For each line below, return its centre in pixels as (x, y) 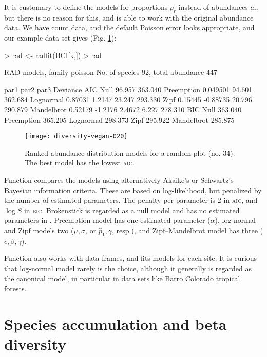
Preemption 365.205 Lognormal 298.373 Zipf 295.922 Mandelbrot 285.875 (119, 119)
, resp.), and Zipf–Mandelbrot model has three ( (187, 230)
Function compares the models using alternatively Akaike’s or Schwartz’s (119, 180)
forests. (15, 288)
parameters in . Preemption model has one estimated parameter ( (107, 220)
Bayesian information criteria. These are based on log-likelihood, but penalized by (133, 190)
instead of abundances (213, 7)
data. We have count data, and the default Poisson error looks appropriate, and (129, 27)
